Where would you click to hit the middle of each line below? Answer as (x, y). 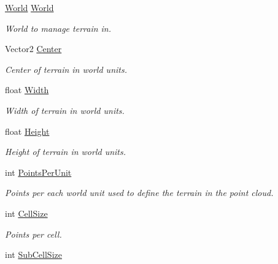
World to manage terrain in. (58, 28)
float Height (27, 131)
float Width (27, 90)
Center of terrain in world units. (66, 69)
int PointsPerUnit (38, 172)
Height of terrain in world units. (66, 152)
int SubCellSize (33, 255)
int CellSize (26, 213)
